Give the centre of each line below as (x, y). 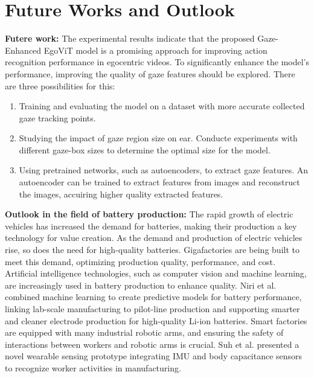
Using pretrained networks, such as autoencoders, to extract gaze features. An (164, 170)
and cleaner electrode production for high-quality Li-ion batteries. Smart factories (156, 320)
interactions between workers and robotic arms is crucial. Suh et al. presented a (152, 344)
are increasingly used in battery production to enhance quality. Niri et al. (141, 285)
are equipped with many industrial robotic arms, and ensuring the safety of (144, 332)
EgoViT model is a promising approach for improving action (155, 50)
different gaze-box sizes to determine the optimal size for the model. (145, 149)
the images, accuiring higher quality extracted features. (121, 194)
